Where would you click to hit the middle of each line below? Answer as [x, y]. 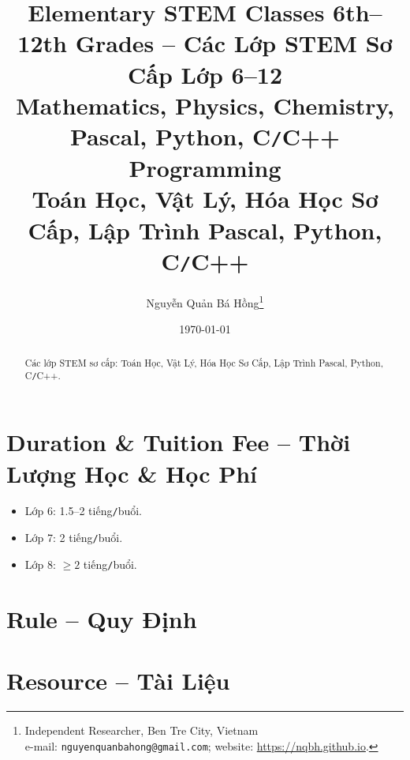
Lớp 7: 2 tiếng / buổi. [74, 538]
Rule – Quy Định [102, 618]
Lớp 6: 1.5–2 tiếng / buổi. [83, 511]
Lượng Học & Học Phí [132, 473]
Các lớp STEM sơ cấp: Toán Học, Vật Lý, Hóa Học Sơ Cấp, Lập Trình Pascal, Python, [204, 362]
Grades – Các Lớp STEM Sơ [234, 43]
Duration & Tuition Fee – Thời [179, 442]
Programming [205, 168]
